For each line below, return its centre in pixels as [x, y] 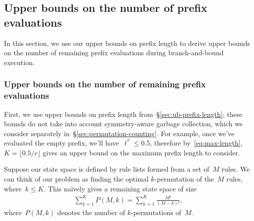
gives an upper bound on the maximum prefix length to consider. [141, 152]
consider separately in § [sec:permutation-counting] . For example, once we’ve [119, 133]
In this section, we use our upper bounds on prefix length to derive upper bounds [127, 43]
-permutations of [156, 212]
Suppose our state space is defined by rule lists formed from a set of [107, 169]
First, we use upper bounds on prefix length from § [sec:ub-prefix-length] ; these [123, 114]
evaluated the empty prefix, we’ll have [62, 143]
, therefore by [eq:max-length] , [196, 143]
